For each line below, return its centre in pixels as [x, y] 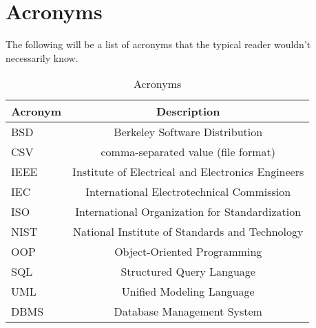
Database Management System [188, 311]
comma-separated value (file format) [188, 152]
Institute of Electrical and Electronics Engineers [188, 172]
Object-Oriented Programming [188, 252]
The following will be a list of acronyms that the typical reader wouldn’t [158, 44]
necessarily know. [42, 57]
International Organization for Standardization [188, 212]
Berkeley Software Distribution [188, 132]
